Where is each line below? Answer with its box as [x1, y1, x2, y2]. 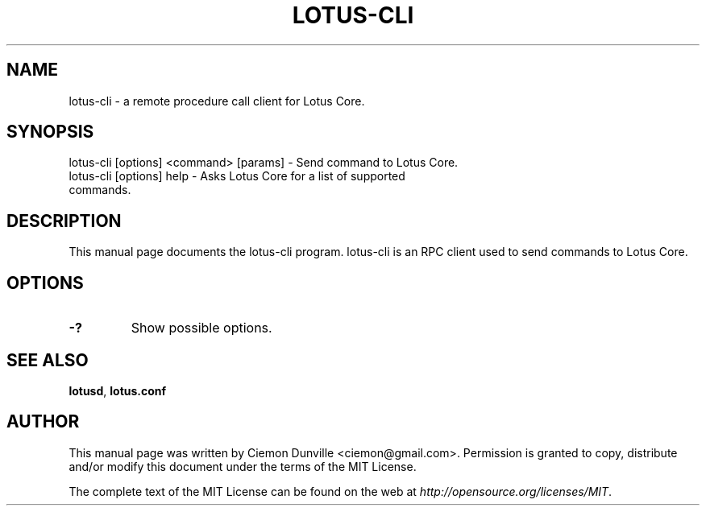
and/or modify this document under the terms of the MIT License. [69, 459, 417, 473]
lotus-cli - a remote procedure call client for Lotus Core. [69, 93, 365, 108]
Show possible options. [131, 320, 272, 337]
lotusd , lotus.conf [69, 383, 167, 398]
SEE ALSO [6, 349, 89, 370]
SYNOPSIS [6, 122, 94, 142]
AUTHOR [6, 411, 80, 432]
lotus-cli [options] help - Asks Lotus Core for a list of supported [69, 169, 405, 184]
